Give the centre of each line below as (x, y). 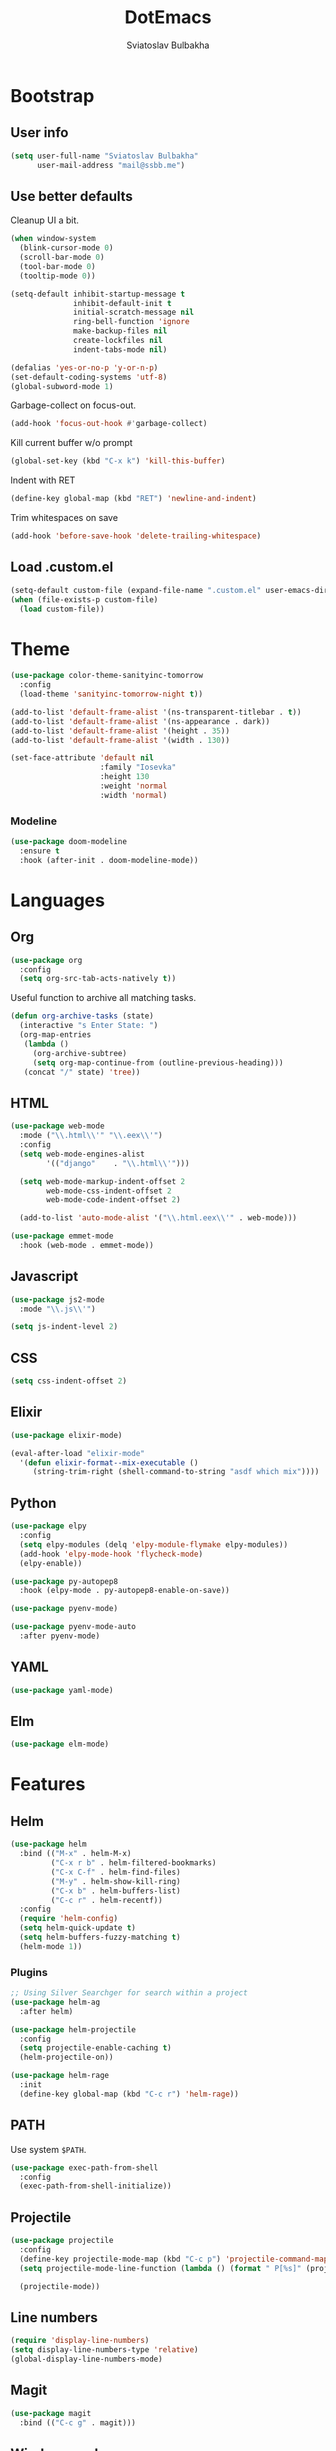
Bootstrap (52, 95)
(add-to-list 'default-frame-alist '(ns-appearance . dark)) (140, 721)
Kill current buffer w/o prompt (71, 443)
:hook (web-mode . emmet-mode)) (87, 1246)
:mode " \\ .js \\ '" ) (58, 1309)
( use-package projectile (62, 2241)
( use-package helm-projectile (73, 2029)
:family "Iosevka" (138, 767)
